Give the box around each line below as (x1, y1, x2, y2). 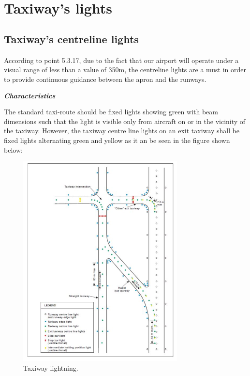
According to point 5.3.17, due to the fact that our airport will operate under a (4, 55, 239, 65)
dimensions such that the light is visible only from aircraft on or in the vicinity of (4, 116, 246, 126)
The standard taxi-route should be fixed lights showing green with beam (4, 107, 219, 117)
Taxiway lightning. (23, 362, 78, 373)
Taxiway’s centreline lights (4, 31, 139, 46)
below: (4, 144, 23, 155)
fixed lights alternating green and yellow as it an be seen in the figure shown (4, 135, 230, 145)
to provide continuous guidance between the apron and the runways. (4, 74, 206, 84)
